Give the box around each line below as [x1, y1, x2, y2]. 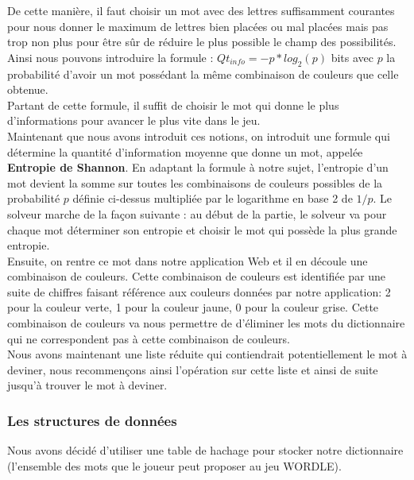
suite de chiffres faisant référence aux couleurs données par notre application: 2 [7, 283, 391, 300]
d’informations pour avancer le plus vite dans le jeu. [7, 112, 261, 129]
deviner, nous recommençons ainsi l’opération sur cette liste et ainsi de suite [7, 361, 378, 377]
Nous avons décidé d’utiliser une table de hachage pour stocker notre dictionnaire [7, 442, 404, 459]
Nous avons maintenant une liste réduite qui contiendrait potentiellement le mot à [7, 346, 408, 362]
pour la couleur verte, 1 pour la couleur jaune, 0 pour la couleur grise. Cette [7, 299, 379, 315]
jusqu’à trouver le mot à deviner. [7, 377, 168, 393]
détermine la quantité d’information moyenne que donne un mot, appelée [7, 143, 363, 160]
